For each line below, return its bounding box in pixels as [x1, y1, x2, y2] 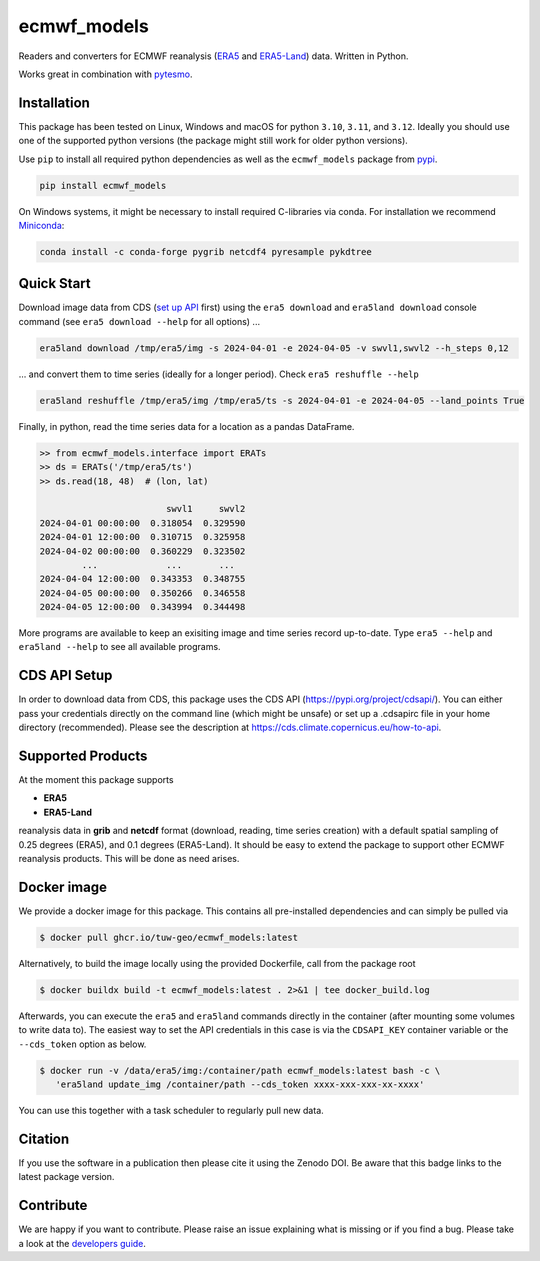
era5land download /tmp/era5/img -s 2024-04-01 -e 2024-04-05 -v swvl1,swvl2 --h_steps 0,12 [39, 342, 509, 354]
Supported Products [18, 747, 148, 764]
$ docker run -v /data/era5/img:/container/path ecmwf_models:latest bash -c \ [39, 1065, 441, 1076]
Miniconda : [18, 219, 65, 231]
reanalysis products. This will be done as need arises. [18, 853, 240, 864]
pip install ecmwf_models [39, 180, 167, 191]
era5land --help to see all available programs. [18, 641, 221, 653]
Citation [18, 1130, 70, 1147]
